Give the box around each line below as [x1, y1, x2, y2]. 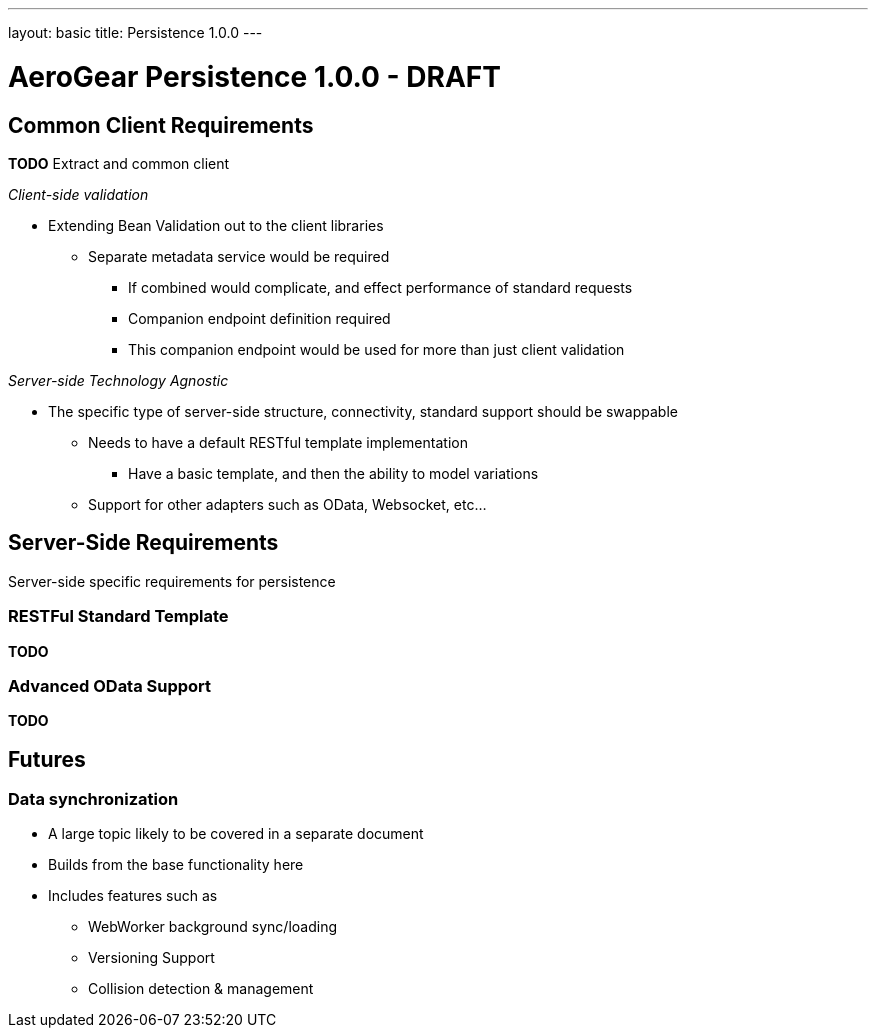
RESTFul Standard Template [8, 606, 229, 627]
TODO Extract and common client [8, 154, 230, 172]
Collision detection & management [88, 980, 314, 998]
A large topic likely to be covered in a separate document [48, 825, 424, 843]
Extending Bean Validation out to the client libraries [48, 216, 384, 234]
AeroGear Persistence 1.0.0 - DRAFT [8, 59, 501, 94]
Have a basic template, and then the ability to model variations [128, 464, 539, 482]
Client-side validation [8, 185, 149, 203]
